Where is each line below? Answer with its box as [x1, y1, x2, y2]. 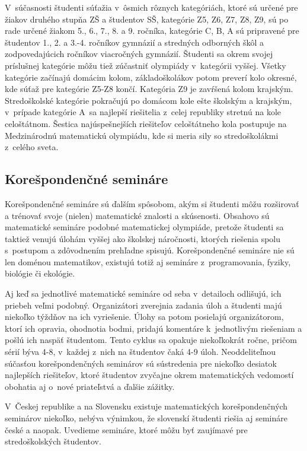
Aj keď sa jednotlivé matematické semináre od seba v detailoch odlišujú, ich [5, 287, 282, 300]
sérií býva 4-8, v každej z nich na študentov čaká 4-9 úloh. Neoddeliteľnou [5, 345, 276, 358]
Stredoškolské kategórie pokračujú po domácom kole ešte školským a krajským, [5, 94, 292, 106]
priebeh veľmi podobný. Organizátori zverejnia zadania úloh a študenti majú [5, 298, 282, 311]
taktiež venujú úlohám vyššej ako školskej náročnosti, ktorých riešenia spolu [5, 232, 280, 244]
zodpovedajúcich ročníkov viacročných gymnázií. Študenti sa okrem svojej [5, 47, 273, 60]
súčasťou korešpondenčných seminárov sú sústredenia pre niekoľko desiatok [5, 357, 277, 369]
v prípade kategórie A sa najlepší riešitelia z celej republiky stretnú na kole [5, 106, 282, 118]
